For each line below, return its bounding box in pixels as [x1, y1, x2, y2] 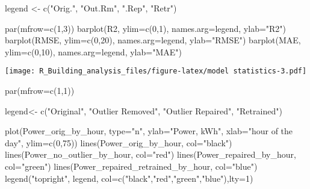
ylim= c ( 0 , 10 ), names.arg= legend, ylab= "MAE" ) [5, 45, 182, 58]
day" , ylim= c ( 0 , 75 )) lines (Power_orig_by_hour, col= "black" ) [5, 136, 232, 149]
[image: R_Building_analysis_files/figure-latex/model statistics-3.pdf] [5, 67, 307, 76]
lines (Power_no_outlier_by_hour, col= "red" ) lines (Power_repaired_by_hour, [5, 148, 296, 161]
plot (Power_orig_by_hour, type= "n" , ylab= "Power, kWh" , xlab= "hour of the [5, 125, 293, 137]
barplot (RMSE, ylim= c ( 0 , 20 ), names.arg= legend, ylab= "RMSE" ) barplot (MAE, [5, 34, 301, 46]
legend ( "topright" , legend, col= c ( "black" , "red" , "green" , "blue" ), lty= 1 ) [5, 172, 253, 184]
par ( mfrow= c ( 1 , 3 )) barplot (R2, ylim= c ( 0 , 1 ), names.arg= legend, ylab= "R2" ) [5, 22, 287, 34]
